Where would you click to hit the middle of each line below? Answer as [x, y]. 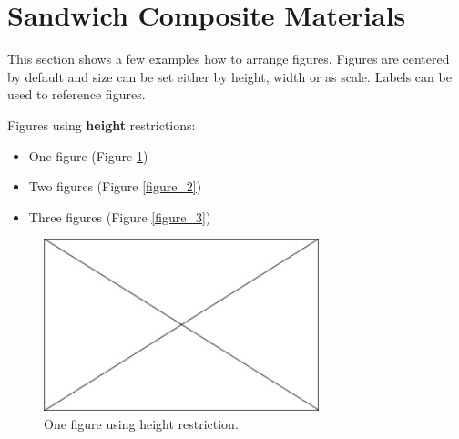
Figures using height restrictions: [102, 124]
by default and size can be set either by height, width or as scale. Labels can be [229, 76]
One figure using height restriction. [141, 423]
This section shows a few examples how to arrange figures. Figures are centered [229, 59]
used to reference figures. [76, 94]
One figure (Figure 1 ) [88, 155]
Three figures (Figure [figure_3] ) [120, 216]
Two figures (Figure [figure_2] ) [115, 186]
